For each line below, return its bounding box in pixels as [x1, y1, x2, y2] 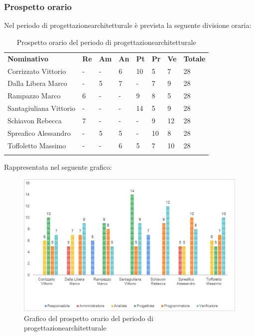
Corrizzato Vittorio [7, 65, 66, 76]
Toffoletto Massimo [7, 140, 66, 150]
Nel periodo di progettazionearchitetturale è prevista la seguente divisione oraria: [4, 20, 252, 30]
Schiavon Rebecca [7, 115, 62, 125]
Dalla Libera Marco [7, 78, 67, 88]
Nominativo [7, 53, 49, 63]
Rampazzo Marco [7, 90, 61, 101]
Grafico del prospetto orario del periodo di [24, 313, 153, 323]
